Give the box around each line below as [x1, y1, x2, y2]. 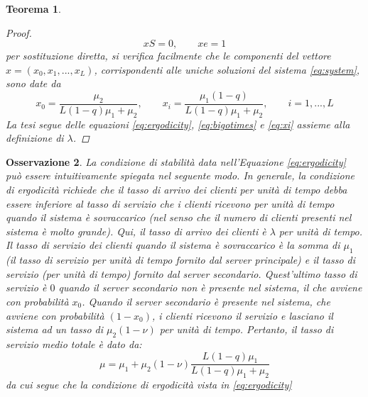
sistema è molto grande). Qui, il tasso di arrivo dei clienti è [6, 223, 266, 238]
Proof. [6, 25, 32, 40]
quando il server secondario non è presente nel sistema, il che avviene [58, 280, 362, 295]
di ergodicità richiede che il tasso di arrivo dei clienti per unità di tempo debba [6, 181, 347, 196]
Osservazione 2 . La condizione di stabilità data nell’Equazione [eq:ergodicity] [6, 154, 346, 169]
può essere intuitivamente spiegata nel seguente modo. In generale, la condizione [6, 168, 355, 183]
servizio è [6, 280, 47, 295]
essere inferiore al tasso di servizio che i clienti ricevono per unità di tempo [6, 196, 335, 211]
